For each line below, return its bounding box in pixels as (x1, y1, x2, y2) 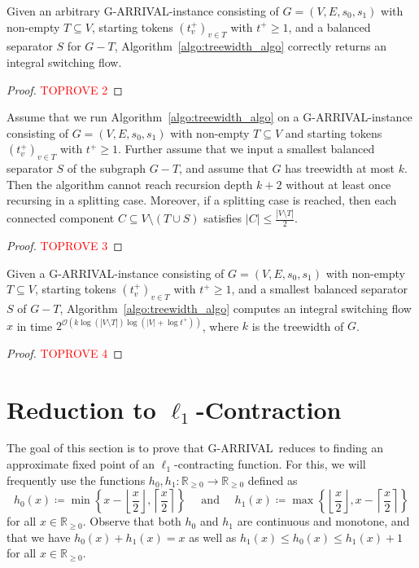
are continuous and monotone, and (237, 513, 410, 530)
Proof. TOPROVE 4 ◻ (7, 344, 123, 361)
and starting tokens (285, 124, 382, 141)
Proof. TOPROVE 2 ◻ (7, 81, 123, 98)
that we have (7, 528, 71, 545)
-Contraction (196, 392, 342, 425)
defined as (247, 471, 298, 488)
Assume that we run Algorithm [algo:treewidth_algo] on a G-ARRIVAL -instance (7, 108, 412, 125)
